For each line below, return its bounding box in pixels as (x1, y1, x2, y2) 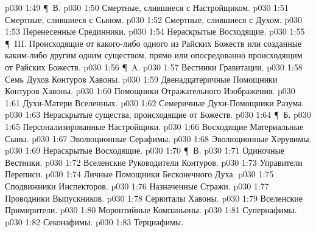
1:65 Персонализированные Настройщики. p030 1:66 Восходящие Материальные (5, 120, 304, 132)
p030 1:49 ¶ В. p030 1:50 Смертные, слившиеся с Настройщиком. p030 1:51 (5, 1, 289, 13)
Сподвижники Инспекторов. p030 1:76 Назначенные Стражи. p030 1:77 (5, 179, 269, 192)
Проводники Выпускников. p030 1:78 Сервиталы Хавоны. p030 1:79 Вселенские (5, 191, 303, 204)
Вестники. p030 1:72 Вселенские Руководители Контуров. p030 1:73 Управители (5, 155, 303, 168)
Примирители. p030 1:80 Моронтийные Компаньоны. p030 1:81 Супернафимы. (5, 203, 297, 216)
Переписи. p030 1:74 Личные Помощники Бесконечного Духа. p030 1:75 (5, 168, 274, 180)
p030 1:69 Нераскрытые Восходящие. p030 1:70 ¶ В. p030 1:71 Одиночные (5, 144, 285, 157)
